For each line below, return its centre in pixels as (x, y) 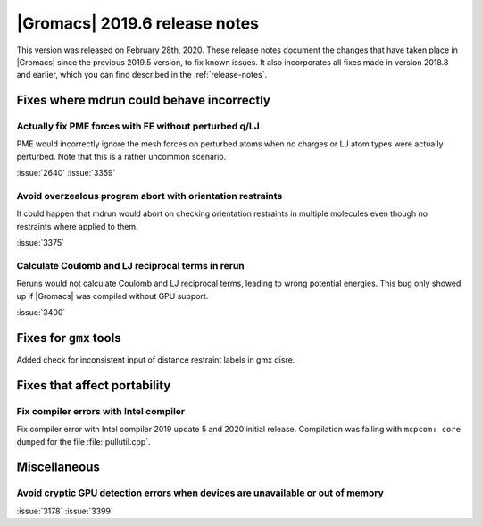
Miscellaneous (58, 468)
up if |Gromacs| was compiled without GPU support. (112, 296)
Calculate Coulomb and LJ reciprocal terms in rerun (130, 265)
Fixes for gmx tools (69, 338)
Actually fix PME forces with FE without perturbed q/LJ (138, 127)
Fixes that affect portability (94, 385)
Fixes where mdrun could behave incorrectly (144, 100)
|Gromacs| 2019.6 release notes (137, 23)
